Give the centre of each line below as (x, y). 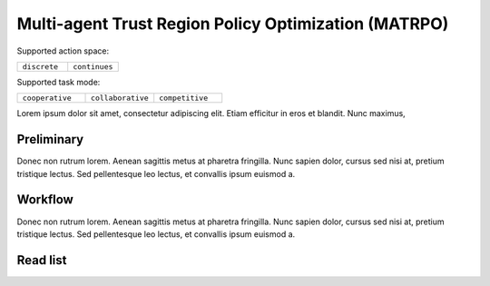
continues (93, 67)
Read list (42, 260)
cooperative (47, 99)
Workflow (45, 200)
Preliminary (50, 139)
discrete (40, 67)
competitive (184, 99)
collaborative (120, 99)
